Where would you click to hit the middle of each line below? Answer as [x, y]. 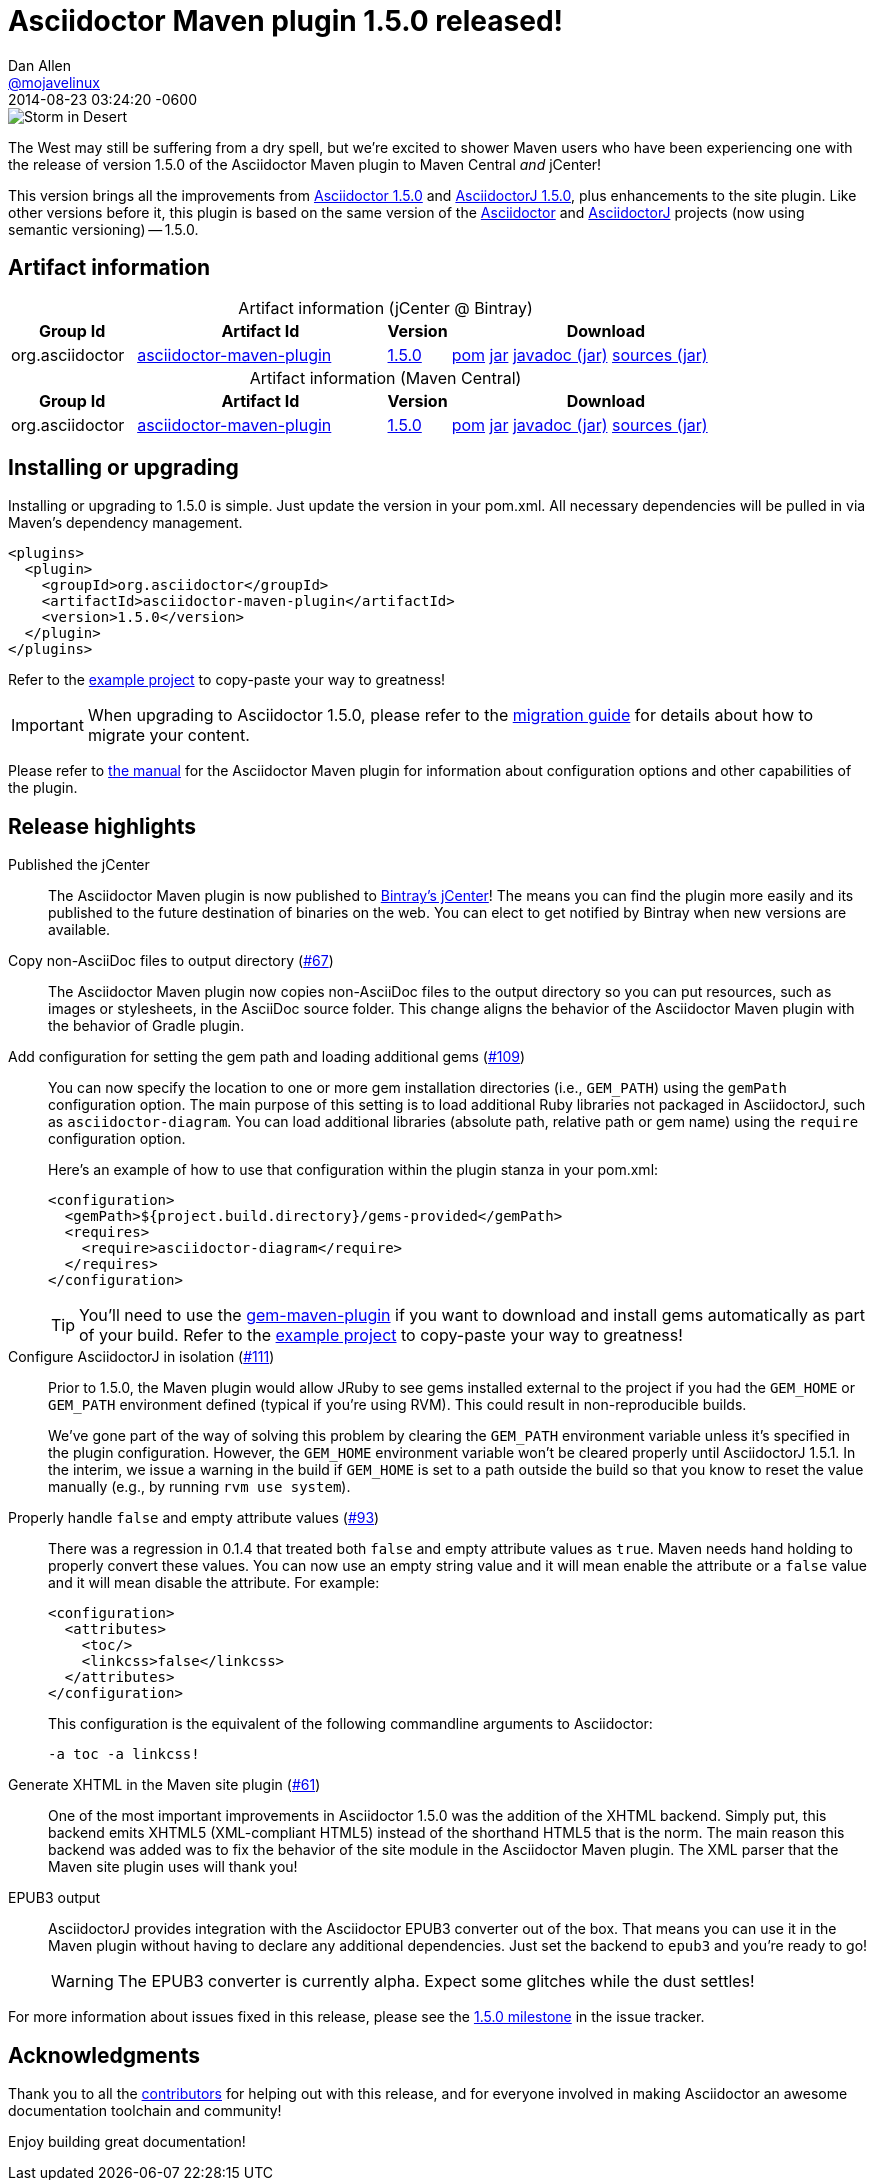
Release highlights [102, 826]
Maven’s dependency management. [125, 523]
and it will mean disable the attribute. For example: [214, 1583]
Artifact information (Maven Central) [385, 377]
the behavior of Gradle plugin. [146, 1026]
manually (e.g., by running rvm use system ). [199, 1487]
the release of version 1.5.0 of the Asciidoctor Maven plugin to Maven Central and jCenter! [305, 164]
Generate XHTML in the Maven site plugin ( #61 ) [164, 1785]
